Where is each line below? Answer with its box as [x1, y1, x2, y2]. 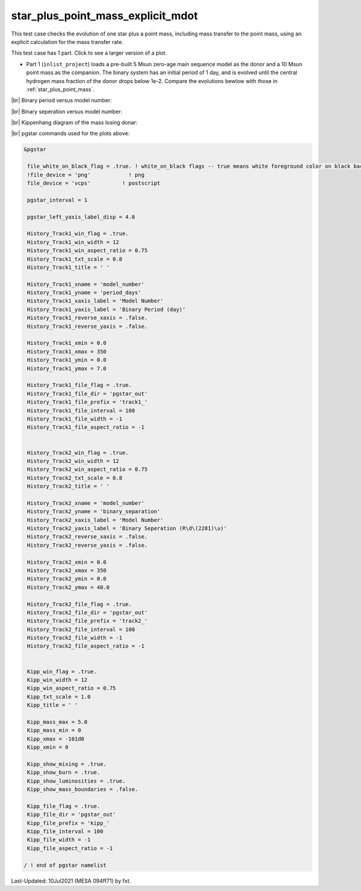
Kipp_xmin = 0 [27, 744, 69, 751]
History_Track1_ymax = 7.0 [27, 365, 106, 372]
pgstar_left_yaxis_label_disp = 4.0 [27, 214, 135, 220]
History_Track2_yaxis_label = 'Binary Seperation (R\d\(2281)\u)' [27, 525, 227, 532]
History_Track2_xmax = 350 [27, 567, 106, 574]
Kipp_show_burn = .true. [27, 769, 100, 776]
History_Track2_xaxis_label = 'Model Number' [27, 516, 164, 523]
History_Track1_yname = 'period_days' [27, 289, 141, 296]
